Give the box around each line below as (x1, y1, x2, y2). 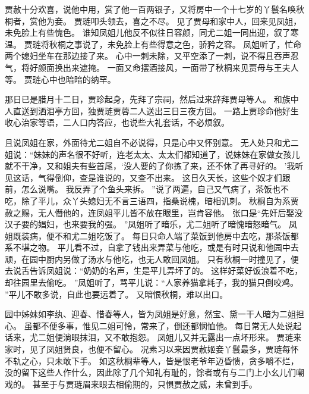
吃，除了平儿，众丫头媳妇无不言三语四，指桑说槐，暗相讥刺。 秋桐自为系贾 (5, 194, 299, 207)
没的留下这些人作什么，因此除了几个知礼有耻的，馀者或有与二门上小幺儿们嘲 (5, 366, 304, 379)
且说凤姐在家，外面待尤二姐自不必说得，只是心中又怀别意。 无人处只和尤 (5, 136, 291, 148)
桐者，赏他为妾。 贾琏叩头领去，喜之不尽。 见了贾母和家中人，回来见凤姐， (5, 14, 302, 27)
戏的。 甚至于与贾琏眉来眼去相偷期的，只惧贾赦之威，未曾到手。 (5, 377, 257, 390)
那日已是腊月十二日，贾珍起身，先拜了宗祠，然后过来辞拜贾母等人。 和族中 (5, 93, 299, 105)
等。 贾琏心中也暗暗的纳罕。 (5, 73, 116, 85)
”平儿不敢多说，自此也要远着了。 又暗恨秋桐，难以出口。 (5, 287, 228, 300)
